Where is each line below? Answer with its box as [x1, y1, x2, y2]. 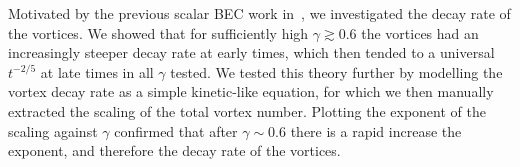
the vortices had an [361, 22, 479, 43]
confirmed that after [114, 120, 238, 141]
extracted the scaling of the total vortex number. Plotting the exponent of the [8, 100, 486, 121]
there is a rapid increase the [290, 120, 462, 141]
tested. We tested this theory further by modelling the [170, 61, 503, 82]
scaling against [8, 120, 98, 141]
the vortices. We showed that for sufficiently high [8, 22, 309, 43]
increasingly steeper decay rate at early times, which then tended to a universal [8, 42, 495, 63]
